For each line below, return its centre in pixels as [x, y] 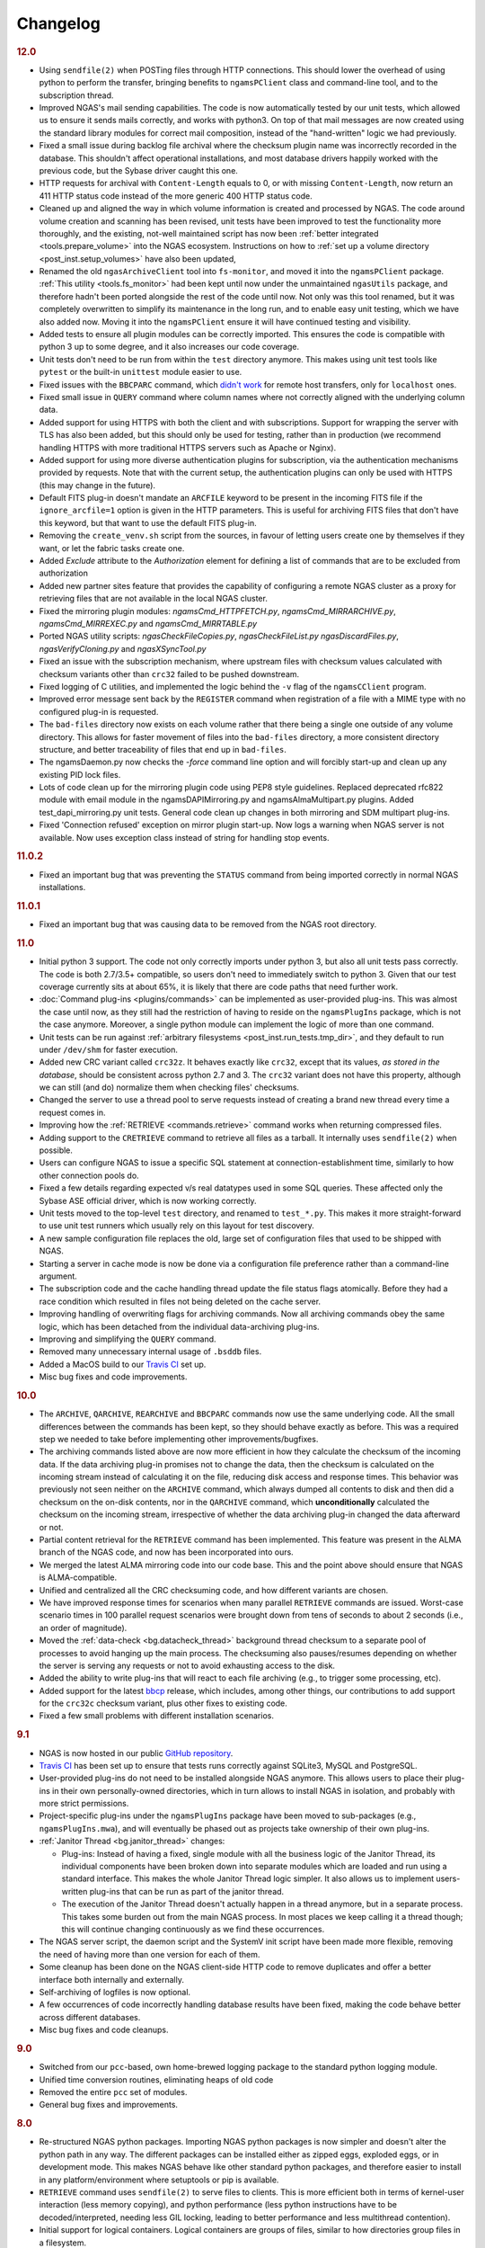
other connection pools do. [89, 1175]
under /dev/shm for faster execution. [109, 1049]
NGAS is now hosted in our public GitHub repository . [136, 1753]
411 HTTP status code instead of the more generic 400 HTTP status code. [176, 196]
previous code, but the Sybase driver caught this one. [138, 170]
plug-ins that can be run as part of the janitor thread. [187, 1891]
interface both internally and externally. [111, 1979]
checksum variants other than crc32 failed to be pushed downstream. [169, 674]
